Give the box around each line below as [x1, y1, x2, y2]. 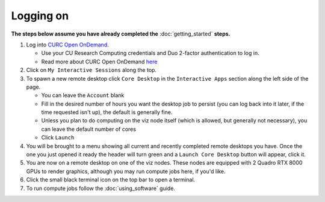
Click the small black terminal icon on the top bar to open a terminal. [26, 176, 196, 183]
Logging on [11, 9, 69, 22]
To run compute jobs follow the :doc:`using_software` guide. [26, 185, 176, 192]
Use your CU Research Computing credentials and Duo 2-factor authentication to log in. [41, 49, 259, 57]
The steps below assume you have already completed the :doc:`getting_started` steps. [11, 30, 231, 37]
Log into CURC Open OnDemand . [26, 41, 110, 48]
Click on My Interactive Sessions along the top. [26, 66, 156, 74]
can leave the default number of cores [41, 125, 137, 133]
